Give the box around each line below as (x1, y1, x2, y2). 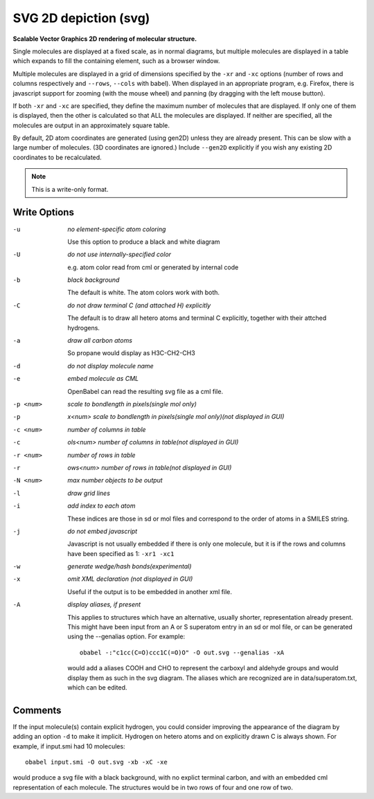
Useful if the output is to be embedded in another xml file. (67, 587, 232, 595)
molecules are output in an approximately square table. (12, 121, 170, 129)
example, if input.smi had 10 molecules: (12, 742, 125, 751)
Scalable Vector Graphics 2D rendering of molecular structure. (12, 35, 197, 43)
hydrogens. (67, 323, 100, 332)
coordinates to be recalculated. (12, 153, 102, 161)
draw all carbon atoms (67, 336, 133, 345)
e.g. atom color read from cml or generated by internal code (67, 263, 239, 271)
